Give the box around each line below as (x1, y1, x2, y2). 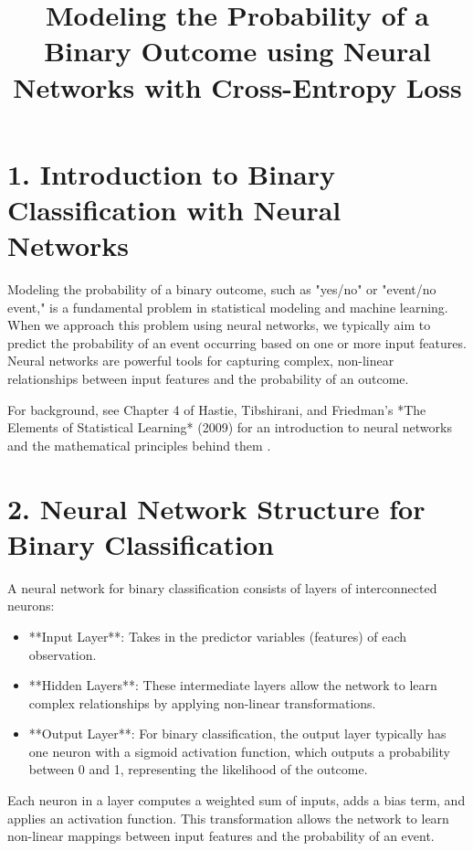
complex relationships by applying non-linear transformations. (28, 693, 376, 712)
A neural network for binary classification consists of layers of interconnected (7, 578, 437, 597)
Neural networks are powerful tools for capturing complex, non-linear (7, 351, 394, 370)
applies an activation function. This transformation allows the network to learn (7, 808, 449, 827)
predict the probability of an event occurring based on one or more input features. (7, 333, 467, 352)
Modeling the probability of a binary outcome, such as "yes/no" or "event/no (7, 280, 436, 299)
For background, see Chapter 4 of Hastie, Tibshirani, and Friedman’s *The (7, 399, 426, 419)
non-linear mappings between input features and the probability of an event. (7, 826, 435, 846)
